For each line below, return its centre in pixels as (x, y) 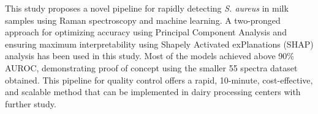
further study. (31, 103)
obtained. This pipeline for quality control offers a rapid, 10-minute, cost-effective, (159, 80)
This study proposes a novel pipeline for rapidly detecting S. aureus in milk (147, 8)
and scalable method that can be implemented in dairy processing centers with (153, 92)
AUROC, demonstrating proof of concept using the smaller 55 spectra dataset (151, 67)
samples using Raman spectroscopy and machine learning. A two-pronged (143, 20)
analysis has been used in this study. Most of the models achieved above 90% (150, 56)
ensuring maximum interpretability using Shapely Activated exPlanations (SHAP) (159, 44)
